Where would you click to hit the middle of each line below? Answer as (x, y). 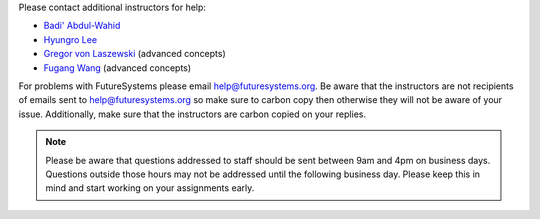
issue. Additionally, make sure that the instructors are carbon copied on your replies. (192, 114)
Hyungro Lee (70, 39)
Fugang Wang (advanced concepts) (117, 67)
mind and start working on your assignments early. (150, 188)
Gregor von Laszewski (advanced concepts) (135, 54)
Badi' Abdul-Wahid (82, 26)
